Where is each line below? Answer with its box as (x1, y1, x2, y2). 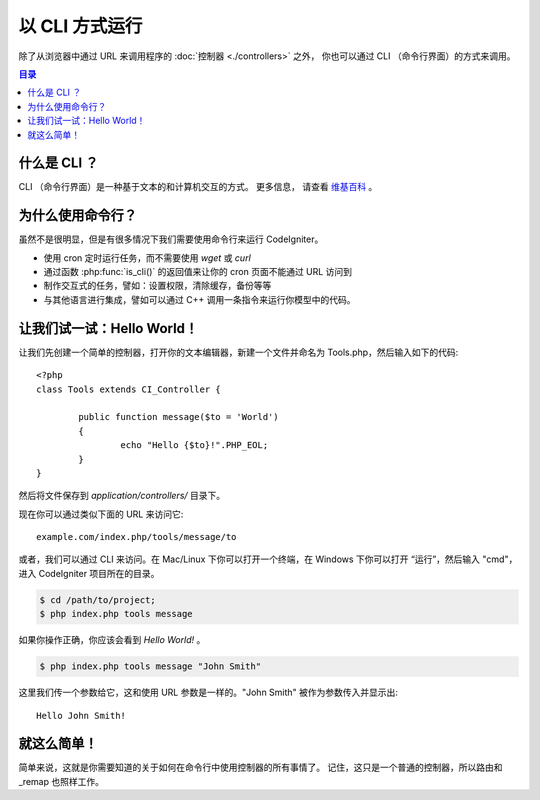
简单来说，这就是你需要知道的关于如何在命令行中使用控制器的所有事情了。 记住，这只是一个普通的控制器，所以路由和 (18, 761, 503, 774)
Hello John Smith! (36, 710, 127, 721)
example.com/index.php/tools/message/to (36, 531, 237, 543)
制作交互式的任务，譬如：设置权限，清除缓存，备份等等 (43, 280, 272, 292)
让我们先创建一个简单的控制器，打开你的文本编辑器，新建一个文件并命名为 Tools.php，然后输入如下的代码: (18, 346, 459, 358)
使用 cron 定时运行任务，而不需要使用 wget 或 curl (43, 251, 252, 264)
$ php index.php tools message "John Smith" (39, 661, 262, 672)
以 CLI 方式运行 (18, 15, 143, 37)
